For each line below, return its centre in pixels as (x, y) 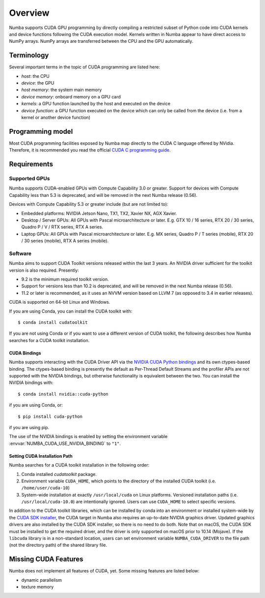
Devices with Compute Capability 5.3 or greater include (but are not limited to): (89, 204)
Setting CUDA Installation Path (41, 456)
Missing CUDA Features (46, 559)
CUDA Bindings (25, 353)
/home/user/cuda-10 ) (45, 488)
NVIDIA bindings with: (31, 383)
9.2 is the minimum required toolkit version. (65, 279)
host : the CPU (36, 76)
